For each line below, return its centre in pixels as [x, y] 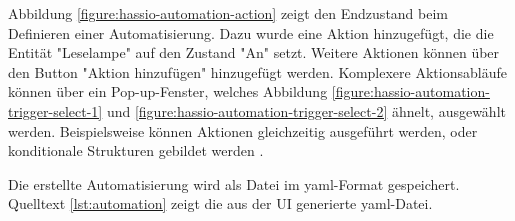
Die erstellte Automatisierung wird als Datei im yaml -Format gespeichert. [234, 183]
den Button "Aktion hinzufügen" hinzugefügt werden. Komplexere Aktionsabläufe [257, 71]
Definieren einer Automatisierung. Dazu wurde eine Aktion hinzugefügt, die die [251, 32]
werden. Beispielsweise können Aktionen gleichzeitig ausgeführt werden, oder [243, 130]
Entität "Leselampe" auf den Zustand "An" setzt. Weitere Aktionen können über [254, 52]
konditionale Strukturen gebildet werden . [136, 150]
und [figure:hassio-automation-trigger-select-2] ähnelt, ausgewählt [306, 110]
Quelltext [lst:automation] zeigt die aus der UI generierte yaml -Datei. [220, 203]
